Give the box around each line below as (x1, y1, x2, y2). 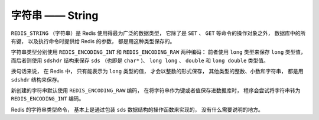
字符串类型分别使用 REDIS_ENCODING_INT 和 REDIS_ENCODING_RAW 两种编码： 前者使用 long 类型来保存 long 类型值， (11, 48, 307, 56)
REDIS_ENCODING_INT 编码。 (11, 95, 84, 102)
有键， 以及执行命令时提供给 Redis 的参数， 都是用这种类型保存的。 (11, 37, 175, 44)
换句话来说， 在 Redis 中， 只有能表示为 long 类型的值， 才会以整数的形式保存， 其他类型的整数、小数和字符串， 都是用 (11, 68, 304, 75)
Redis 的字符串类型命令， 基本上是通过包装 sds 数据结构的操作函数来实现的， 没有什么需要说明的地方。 (11, 106, 264, 113)
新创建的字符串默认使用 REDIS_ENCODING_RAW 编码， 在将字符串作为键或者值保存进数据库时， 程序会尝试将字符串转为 (11, 86, 301, 94)
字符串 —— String (11, 9, 99, 22)
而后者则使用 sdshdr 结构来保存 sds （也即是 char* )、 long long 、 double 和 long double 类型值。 (11, 57, 269, 64)
